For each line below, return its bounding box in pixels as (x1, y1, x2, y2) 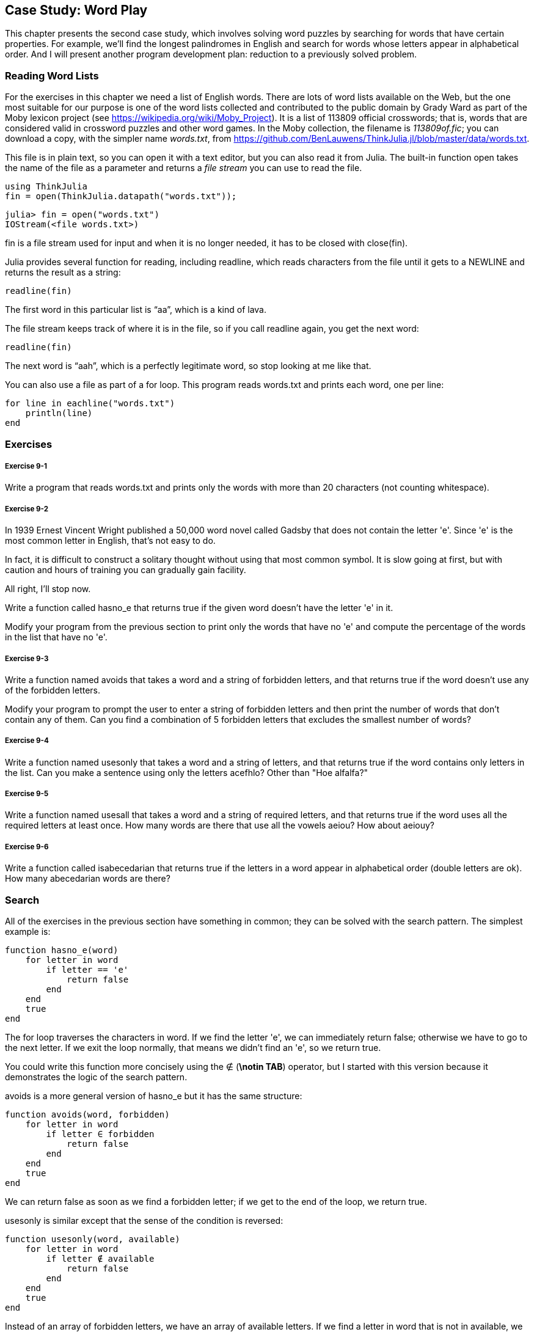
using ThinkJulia (5, 181, 87, 192)
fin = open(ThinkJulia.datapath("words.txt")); (5, 191, 237, 202)
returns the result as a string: (5, 267, 121, 278)
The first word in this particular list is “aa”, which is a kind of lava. (5, 304, 266, 315)
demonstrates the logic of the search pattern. (5, 1071, 188, 1082)
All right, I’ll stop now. (5, 584, 91, 595)
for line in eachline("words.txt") (5, 398, 175, 409)
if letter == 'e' (46, 964, 129, 975)
